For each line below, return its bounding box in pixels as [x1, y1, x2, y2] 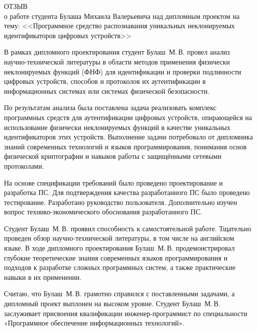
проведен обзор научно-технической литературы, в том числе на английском [4, 233, 234, 243]
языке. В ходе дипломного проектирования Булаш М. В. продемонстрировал [4, 243, 235, 253]
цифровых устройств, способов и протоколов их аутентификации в [4, 76, 206, 86]
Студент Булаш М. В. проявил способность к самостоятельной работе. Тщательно [4, 223, 252, 233]
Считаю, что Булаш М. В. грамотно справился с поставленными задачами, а [4, 288, 235, 299]
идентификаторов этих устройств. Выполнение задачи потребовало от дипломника [4, 132, 253, 142]
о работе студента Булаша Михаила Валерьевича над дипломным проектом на [4, 10, 240, 21]
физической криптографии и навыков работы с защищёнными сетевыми [4, 151, 222, 161]
